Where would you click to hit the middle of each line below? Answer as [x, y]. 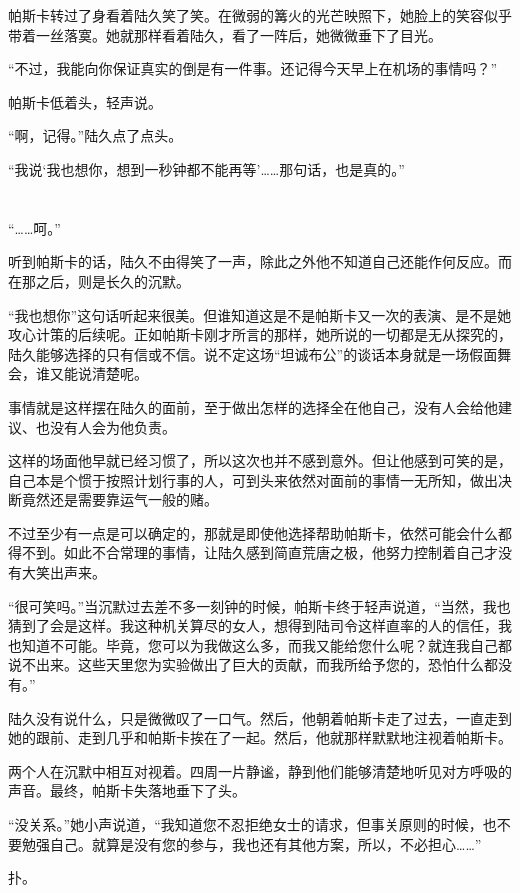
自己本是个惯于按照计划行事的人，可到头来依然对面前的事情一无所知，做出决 [260, 479]
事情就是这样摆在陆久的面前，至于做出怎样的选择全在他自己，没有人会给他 [253, 406]
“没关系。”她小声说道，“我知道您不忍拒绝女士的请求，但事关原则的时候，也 [252, 824]
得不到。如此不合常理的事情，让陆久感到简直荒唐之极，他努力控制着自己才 [253, 552]
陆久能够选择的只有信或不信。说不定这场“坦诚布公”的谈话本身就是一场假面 [253, 353]
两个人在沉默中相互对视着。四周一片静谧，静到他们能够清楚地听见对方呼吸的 [260, 770]
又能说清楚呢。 [98, 373]
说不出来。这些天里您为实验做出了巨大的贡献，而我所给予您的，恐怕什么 [246, 664]
